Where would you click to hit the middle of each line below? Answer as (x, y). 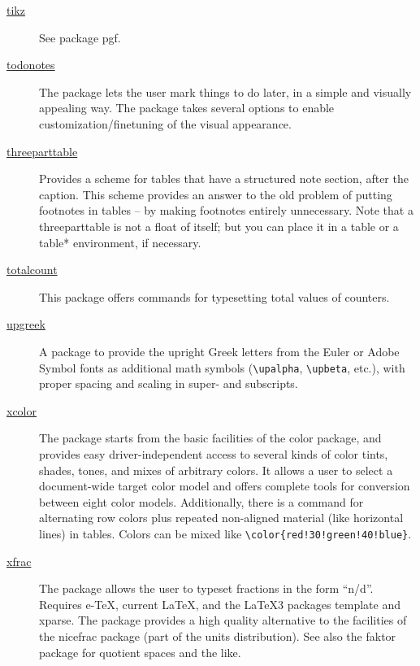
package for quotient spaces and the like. (140, 652)
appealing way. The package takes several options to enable (187, 108)
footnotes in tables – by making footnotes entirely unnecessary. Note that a (226, 210)
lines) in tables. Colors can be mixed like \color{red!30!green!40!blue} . (225, 533)
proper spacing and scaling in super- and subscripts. (169, 383)
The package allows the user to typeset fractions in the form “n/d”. (206, 588)
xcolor (22, 410)
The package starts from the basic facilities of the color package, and (210, 438)
